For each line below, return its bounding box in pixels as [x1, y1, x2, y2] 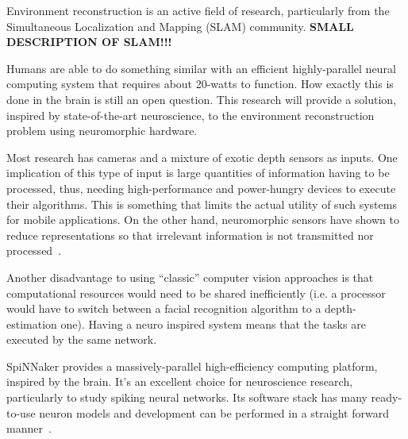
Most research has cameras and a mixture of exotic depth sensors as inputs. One [6, 148, 398, 165]
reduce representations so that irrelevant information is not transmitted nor [6, 226, 374, 243]
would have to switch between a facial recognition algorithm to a [6, 300, 321, 317]
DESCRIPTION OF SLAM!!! [6, 33, 172, 50]
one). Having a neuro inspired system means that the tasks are [60, 315, 366, 332]
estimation [6, 315, 57, 332]
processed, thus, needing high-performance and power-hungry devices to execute [6, 179, 396, 196]
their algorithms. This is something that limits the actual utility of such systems [6, 195, 397, 212]
